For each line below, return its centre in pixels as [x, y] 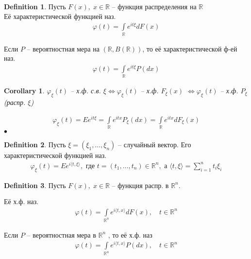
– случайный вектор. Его [155, 145]
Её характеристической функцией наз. [60, 16]
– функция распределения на [154, 6]
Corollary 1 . [24, 91]
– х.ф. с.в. [86, 91]
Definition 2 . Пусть [35, 145]
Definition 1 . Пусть [35, 6]
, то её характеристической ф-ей [190, 48]
